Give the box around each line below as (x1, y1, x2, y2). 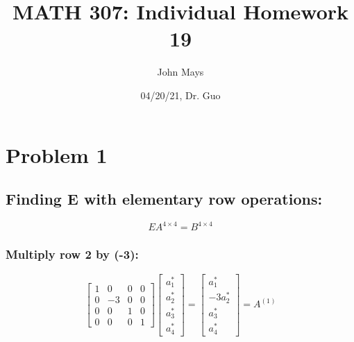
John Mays (157, 65, 204, 79)
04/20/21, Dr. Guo (140, 87, 221, 102)
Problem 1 (6, 140, 108, 169)
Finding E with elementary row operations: (6, 188, 323, 210)
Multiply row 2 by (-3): (6, 246, 139, 263)
